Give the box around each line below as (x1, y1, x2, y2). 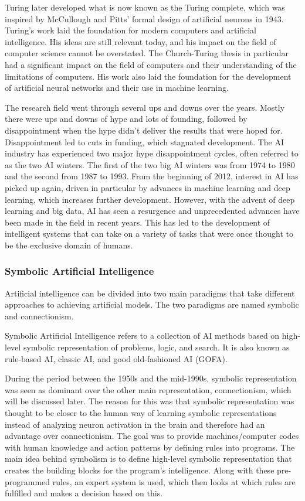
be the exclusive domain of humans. (5, 238, 133, 251)
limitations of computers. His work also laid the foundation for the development (5, 70, 292, 82)
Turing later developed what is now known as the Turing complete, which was (5, 1, 285, 13)
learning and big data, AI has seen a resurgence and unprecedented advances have (5, 205, 300, 217)
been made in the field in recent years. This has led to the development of (5, 216, 270, 228)
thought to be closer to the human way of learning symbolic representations (5, 407, 277, 419)
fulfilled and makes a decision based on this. (5, 487, 163, 499)
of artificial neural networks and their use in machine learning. (5, 81, 229, 94)
